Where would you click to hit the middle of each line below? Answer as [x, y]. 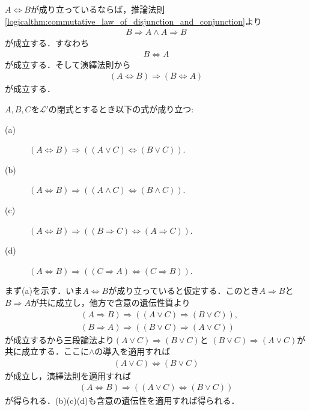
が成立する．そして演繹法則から [68, 64]
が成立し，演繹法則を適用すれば [68, 375]
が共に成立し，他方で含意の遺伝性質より [110, 302]
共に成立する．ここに [47, 351]
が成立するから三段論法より [59, 339]
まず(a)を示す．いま [44, 291]
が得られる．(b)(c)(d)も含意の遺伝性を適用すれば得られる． [122, 400]
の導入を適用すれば [132, 351]
